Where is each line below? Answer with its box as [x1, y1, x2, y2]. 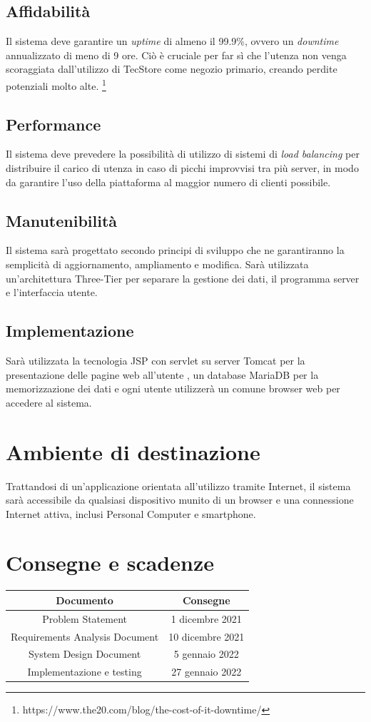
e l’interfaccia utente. [6, 285, 98, 300]
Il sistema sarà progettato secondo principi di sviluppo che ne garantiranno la [6, 243, 345, 258]
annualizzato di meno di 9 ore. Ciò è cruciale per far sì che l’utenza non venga [6, 47, 347, 62]
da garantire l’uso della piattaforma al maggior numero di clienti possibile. [6, 174, 331, 189]
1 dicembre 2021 [171, 611, 242, 626]
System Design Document [28, 646, 141, 661]
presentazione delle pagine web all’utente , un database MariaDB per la [6, 367, 319, 382]
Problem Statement [42, 611, 127, 626]
